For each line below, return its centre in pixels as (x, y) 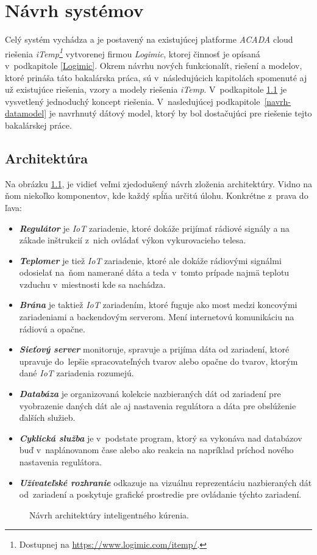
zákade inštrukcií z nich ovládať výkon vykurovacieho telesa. (133, 240)
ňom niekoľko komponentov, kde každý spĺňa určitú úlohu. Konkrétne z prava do (157, 195)
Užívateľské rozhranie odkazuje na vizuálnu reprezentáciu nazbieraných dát (166, 482)
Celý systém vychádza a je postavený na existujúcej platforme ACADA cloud (149, 39)
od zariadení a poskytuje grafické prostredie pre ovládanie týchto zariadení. (160, 494)
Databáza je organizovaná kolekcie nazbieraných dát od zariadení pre (150, 394)
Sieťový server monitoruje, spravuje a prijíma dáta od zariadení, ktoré (154, 349)
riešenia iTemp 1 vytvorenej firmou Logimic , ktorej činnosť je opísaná (133, 52)
